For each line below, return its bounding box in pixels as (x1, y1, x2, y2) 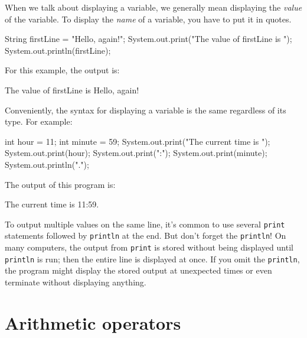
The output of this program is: (5, 178, 116, 190)
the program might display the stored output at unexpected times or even (5, 264, 272, 277)
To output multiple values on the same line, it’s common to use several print (5, 217, 285, 230)
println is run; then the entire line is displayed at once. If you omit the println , (5, 252, 300, 265)
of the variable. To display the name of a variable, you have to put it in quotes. (5, 12, 292, 25)
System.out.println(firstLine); (5, 44, 111, 56)
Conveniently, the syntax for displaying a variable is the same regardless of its (5, 103, 286, 116)
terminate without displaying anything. (5, 275, 146, 288)
